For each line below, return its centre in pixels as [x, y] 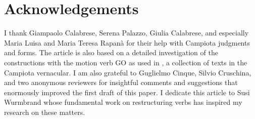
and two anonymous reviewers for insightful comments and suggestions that [121, 82]
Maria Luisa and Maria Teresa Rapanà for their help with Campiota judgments [127, 42]
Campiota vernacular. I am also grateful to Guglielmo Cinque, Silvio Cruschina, [128, 72]
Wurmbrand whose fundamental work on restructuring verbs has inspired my [123, 102]
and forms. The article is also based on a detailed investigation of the [111, 52]
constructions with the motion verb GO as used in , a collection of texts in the [126, 62]
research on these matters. [45, 112]
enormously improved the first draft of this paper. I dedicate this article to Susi [127, 92]
